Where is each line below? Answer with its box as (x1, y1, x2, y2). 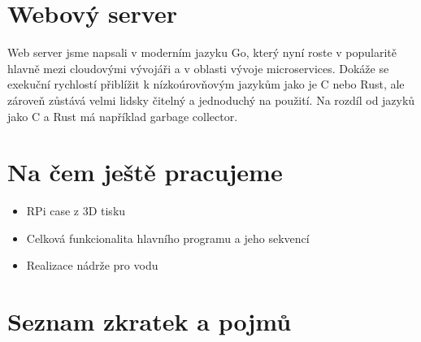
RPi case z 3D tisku (26, 202, 126, 219)
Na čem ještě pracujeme (7, 155, 283, 188)
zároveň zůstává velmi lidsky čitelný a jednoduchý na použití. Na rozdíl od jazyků (7, 91, 415, 108)
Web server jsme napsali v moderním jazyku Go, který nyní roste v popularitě (7, 44, 397, 61)
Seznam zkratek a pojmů (7, 305, 292, 338)
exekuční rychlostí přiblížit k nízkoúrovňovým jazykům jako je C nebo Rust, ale (7, 76, 405, 93)
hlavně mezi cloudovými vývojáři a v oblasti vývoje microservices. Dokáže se (7, 59, 389, 76)
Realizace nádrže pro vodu (26, 257, 158, 274)
